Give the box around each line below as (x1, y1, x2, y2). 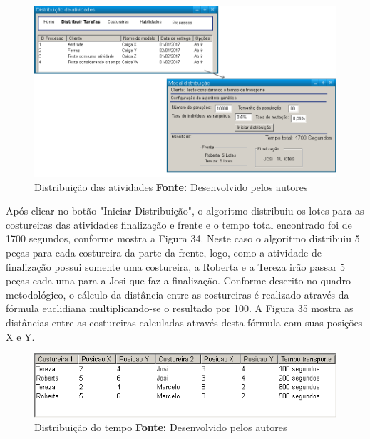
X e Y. (6, 329, 35, 344)
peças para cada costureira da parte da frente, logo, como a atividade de (6, 245, 322, 260)
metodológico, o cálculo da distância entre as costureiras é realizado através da (6, 286, 349, 301)
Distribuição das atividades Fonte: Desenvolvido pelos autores (34, 179, 308, 194)
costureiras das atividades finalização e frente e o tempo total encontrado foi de (6, 217, 352, 232)
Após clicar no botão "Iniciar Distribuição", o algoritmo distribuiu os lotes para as (6, 203, 364, 218)
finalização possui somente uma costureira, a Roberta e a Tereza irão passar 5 (6, 259, 346, 274)
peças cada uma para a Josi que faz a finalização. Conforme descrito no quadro (6, 273, 351, 288)
